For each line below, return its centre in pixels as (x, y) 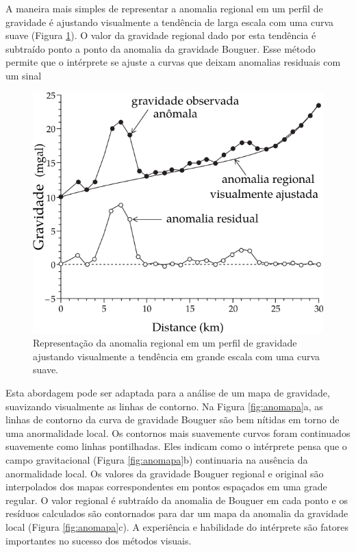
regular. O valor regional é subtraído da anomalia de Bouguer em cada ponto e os (177, 500)
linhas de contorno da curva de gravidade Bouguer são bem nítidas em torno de (173, 419)
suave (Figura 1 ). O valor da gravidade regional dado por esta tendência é (161, 35)
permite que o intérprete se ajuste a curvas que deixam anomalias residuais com (173, 62)
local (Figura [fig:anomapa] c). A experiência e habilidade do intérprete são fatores (177, 526)
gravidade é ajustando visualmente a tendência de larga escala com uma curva (170, 22)
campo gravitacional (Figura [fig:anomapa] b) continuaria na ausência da (157, 459)
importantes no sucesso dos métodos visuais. (99, 540)
